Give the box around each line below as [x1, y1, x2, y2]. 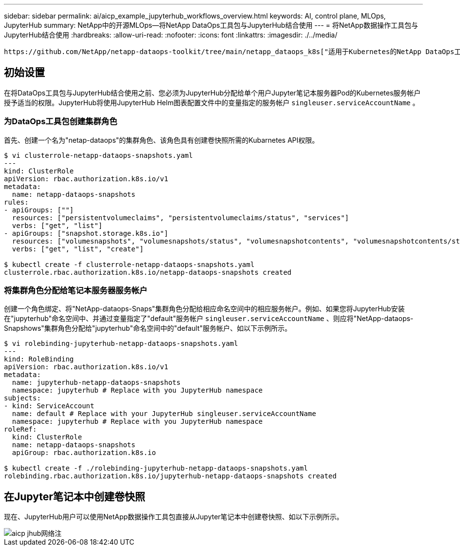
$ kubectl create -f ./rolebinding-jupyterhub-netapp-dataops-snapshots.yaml [4, 464, 308, 473]
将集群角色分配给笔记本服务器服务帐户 [4, 285, 148, 295]
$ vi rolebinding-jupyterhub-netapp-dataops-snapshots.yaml [4, 340, 238, 348]
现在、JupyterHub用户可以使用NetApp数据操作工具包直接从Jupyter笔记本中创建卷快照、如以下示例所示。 [4, 512, 344, 521]
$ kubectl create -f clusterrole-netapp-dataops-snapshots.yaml [4, 260, 255, 268]
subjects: [4, 394, 41, 402]
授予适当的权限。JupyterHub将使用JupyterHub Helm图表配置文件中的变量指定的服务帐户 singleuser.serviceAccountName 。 [4, 98, 420, 107]
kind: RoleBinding [4, 355, 74, 363]
